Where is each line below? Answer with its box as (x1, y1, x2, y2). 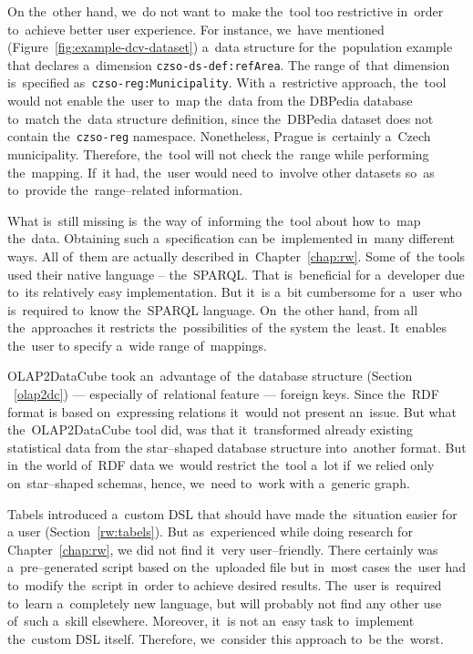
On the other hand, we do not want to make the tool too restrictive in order (7, 2, 444, 20)
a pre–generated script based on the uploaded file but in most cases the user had (7, 557, 467, 577)
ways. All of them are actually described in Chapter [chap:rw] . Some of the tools (7, 246, 466, 265)
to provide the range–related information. (7, 180, 243, 199)
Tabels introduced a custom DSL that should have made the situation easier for (7, 504, 458, 523)
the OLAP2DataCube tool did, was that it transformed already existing (7, 420, 414, 439)
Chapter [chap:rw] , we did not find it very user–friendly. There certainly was (7, 539, 438, 558)
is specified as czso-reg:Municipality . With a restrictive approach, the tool (7, 73, 447, 92)
